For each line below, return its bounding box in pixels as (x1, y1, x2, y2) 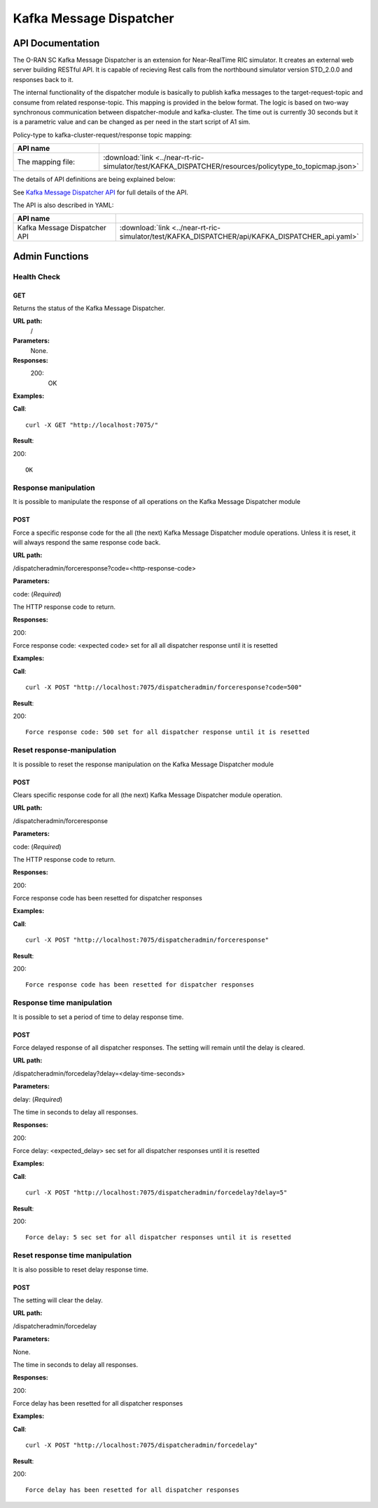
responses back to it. (13, 75, 73, 84)
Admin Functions (13, 250, 89, 262)
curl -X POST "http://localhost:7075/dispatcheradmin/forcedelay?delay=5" (25, 1189, 288, 1196)
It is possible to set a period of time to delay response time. (13, 1013, 184, 1021)
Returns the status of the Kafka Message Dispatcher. (13, 304, 166, 312)
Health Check (13, 272, 61, 281)
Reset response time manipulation (13, 1250, 132, 1260)
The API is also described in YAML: (13, 201, 114, 209)
